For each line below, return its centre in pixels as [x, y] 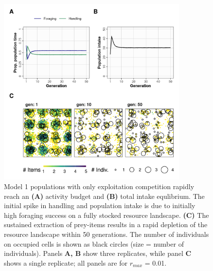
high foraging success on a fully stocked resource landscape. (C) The [106, 215]
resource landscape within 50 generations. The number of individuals [106, 234]
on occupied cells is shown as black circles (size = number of [94, 243]
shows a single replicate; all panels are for [66, 262]
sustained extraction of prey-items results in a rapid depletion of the [106, 224]
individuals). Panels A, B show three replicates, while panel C [98, 253]
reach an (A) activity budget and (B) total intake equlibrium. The [104, 196]
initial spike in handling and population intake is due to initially [100, 205]
